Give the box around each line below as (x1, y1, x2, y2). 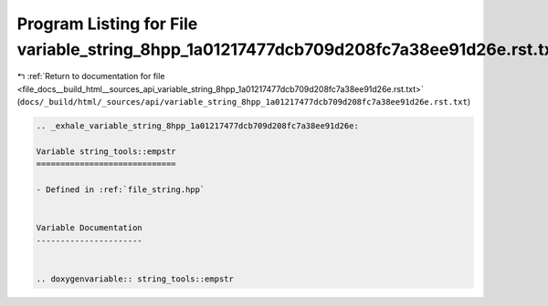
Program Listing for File (16, 14, 198, 34)
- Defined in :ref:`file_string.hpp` (36, 185, 205, 195)
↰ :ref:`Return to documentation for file (16, 71, 165, 82)
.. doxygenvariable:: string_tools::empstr (36, 273, 235, 284)
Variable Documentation (36, 223, 143, 233)
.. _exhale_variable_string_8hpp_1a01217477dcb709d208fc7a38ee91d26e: (36, 121, 360, 131)
